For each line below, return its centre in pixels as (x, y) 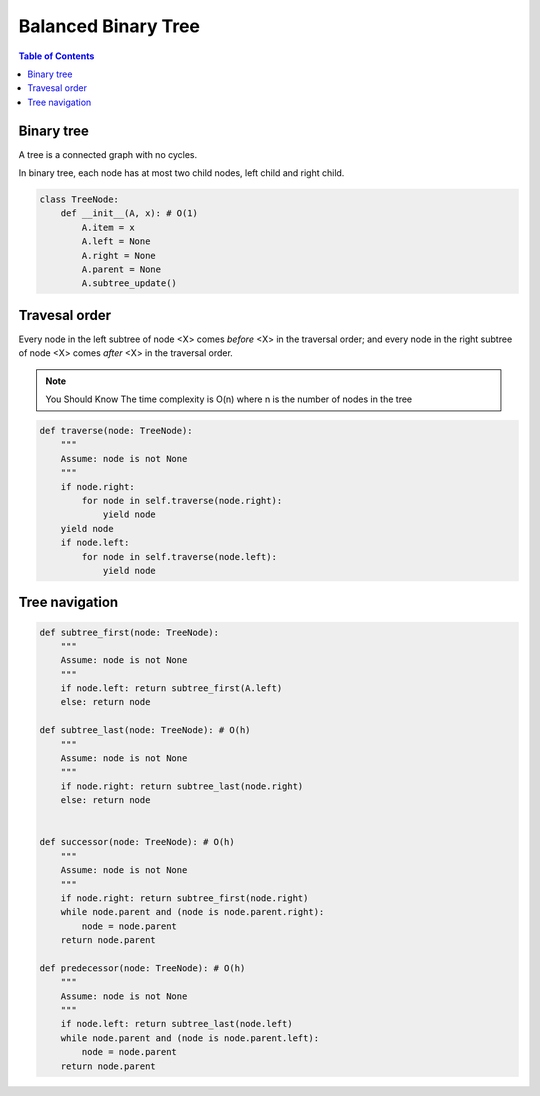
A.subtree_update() (129, 283)
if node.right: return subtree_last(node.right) (182, 786)
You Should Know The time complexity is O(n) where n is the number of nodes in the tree (229, 399)
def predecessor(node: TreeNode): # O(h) (142, 968)
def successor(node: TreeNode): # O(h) (137, 842)
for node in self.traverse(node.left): (179, 556)
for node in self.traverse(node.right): (182, 500)
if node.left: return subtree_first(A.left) (171, 688)
